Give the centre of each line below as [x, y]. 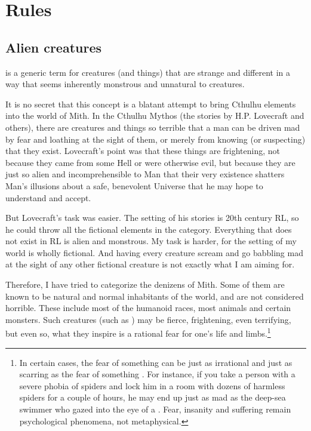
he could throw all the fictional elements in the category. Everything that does [149, 229]
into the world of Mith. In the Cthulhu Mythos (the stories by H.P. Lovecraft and [155, 116]
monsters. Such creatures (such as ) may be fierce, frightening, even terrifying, [148, 319]
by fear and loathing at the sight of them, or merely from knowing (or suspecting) [155, 139]
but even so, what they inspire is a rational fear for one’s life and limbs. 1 [138, 333]
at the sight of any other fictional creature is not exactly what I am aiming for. [150, 264]
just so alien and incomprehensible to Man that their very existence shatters [145, 174]
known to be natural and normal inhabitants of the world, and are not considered [155, 296]
